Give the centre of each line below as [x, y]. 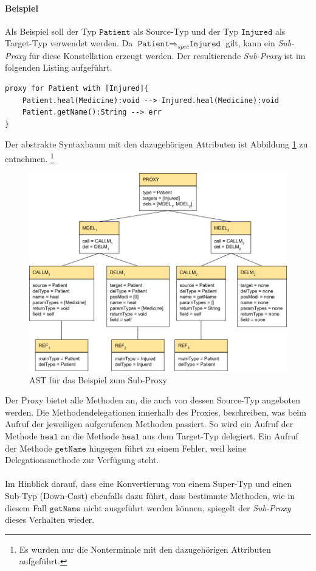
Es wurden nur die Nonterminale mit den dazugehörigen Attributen [145, 549]
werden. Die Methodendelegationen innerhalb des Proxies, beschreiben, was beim [156, 412]
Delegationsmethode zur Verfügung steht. [82, 460]
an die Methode [90, 435]
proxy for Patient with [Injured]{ [77, 89]
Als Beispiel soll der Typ [51, 31]
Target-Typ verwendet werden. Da [69, 43]
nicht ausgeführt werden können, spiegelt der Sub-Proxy [187, 507]
